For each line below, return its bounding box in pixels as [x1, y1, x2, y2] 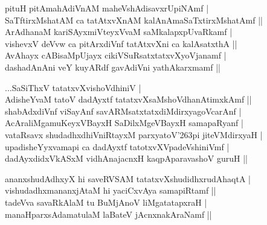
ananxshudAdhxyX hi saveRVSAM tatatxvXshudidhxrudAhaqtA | [5, 172, 251, 185]
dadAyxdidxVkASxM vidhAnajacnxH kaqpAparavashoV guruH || [5, 152, 248, 165]
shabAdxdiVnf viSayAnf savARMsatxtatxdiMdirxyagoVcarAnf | [5, 104, 242, 117]
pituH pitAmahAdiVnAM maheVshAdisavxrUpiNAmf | [5, 2, 209, 14]
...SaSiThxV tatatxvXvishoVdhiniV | [5, 81, 141, 93]
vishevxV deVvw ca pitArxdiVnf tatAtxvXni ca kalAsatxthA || [5, 37, 237, 49]
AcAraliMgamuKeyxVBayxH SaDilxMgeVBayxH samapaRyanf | [5, 116, 243, 129]
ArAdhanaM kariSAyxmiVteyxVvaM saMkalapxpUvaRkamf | [5, 25, 233, 38]
